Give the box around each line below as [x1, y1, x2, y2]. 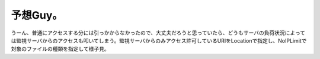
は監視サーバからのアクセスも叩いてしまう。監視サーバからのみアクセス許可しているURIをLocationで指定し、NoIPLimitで [11, 37, 307, 44]
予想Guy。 [11, 9, 63, 22]
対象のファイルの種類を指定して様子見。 [11, 46, 110, 53]
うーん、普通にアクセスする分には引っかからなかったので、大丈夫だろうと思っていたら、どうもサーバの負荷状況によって [11, 29, 305, 36]
